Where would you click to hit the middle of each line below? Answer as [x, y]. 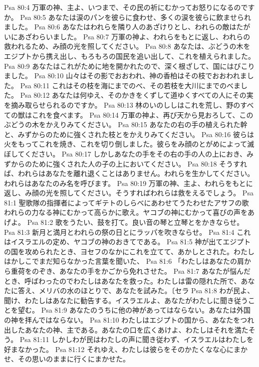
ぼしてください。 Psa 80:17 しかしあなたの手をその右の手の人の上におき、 [126, 153]
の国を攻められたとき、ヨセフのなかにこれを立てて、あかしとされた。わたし [129, 251]
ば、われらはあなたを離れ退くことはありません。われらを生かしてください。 [129, 173]
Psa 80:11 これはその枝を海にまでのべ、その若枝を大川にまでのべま [130, 85]
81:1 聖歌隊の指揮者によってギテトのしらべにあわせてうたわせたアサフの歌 [127, 202]
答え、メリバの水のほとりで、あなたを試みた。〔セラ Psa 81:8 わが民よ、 [136, 290]
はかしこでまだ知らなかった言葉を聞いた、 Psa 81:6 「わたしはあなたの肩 [124, 261]
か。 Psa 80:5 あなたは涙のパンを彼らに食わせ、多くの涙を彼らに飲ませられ [128, 17]
